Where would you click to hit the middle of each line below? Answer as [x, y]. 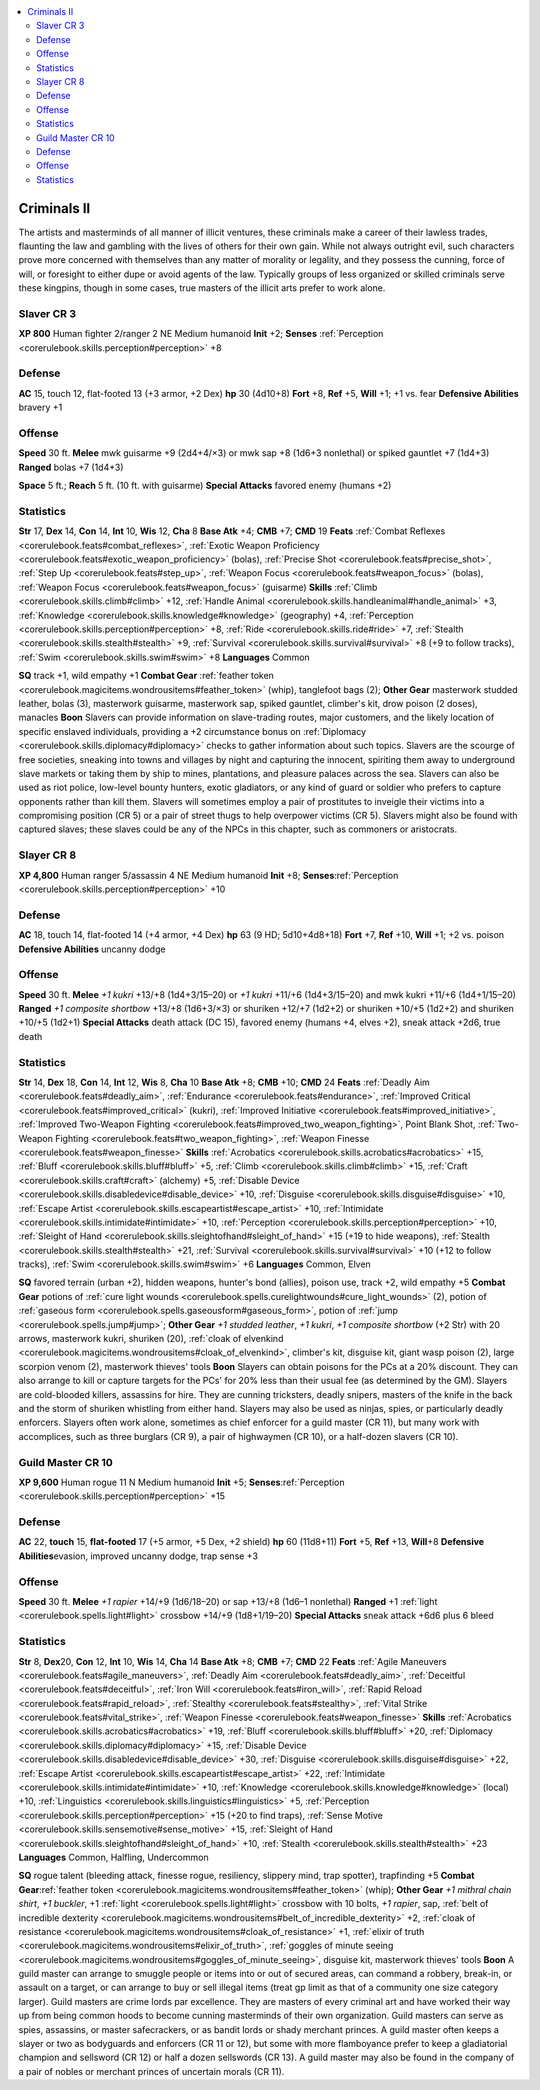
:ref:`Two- [498, 1124]
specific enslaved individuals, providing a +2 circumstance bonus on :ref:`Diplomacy [192, 731]
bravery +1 [40, 407]
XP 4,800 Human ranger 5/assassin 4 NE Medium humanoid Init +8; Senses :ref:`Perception [208, 875]
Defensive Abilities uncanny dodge [92, 949]
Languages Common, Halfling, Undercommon [113, 1857]
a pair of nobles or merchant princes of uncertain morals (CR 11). [151, 2071]
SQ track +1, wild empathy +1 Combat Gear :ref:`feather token [146, 676]
